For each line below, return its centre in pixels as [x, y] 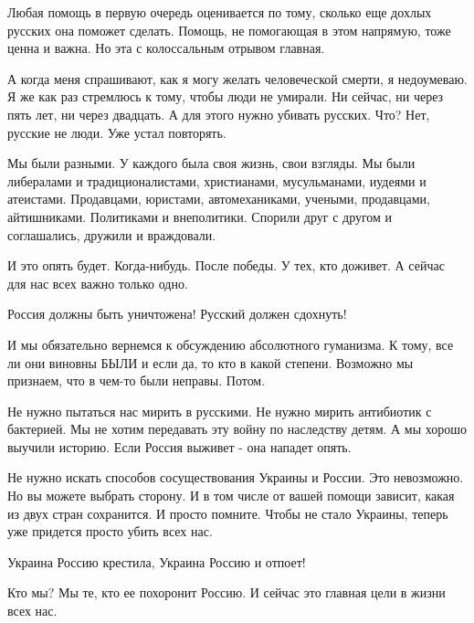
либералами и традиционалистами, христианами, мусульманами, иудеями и [217, 180]
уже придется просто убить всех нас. [110, 531]
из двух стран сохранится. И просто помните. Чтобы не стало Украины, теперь [228, 513]
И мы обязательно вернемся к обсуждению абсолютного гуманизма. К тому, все [231, 344]
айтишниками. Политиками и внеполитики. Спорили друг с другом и [200, 216]
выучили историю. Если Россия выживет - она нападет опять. [179, 446]
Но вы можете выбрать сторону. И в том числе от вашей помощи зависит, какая [231, 496]
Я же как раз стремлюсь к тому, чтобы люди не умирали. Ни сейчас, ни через [226, 96]
